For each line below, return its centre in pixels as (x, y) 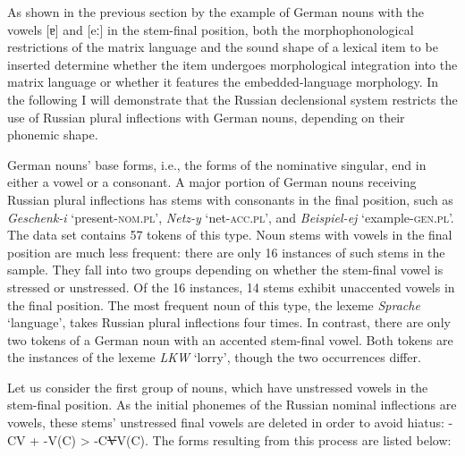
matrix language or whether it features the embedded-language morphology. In (223, 82)
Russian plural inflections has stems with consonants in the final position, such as (230, 199)
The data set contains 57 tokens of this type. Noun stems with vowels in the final (230, 235)
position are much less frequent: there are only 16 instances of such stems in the (226, 252)
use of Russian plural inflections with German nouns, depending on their (206, 117)
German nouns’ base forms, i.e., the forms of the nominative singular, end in (217, 164)
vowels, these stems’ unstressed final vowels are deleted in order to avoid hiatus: (226, 422)
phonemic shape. (53, 135)
